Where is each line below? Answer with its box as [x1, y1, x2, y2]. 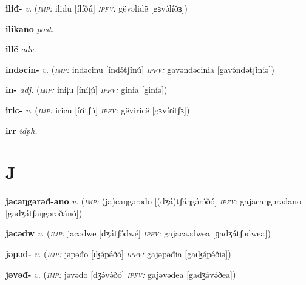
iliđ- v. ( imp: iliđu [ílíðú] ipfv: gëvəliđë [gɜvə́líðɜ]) [5, 2, 188, 14]
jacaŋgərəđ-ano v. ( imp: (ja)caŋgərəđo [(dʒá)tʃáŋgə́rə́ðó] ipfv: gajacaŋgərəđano [5, 195, 302, 207]
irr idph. [5, 124, 38, 136]
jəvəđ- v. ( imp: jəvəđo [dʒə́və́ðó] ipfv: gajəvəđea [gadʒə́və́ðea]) [5, 267, 236, 280]
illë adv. [5, 42, 36, 55]
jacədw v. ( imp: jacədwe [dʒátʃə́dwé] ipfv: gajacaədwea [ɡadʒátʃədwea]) [5, 227, 271, 240]
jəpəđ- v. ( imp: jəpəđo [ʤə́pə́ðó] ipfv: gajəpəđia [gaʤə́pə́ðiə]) [5, 247, 231, 260]
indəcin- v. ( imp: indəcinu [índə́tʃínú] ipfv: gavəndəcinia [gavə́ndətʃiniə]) [5, 62, 274, 75]
